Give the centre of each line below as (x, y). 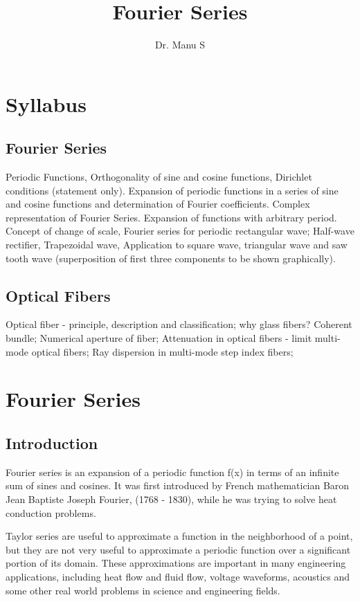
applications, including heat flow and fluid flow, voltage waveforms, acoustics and (178, 576)
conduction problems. (51, 512)
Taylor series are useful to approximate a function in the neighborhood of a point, (179, 536)
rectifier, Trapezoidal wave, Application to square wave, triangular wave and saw (177, 245)
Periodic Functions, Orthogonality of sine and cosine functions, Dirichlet (159, 177)
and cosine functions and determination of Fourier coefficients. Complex (158, 204)
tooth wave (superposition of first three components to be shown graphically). (171, 258)
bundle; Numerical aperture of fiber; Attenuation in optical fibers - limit (159, 338)
